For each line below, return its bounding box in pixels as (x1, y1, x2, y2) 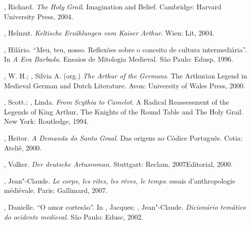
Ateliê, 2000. (4, 142, 42, 152)
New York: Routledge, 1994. (4, 116, 89, 126)
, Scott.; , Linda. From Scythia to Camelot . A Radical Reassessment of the (4, 97, 229, 107)
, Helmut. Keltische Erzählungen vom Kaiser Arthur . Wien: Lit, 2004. (4, 28, 214, 38)
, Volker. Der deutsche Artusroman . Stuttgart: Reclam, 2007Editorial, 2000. (4, 159, 233, 169)
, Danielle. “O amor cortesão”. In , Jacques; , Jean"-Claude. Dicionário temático (4, 201, 246, 212)
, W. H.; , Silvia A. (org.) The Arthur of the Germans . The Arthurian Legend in (4, 70, 247, 80)
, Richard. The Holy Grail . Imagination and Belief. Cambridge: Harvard (4, 1, 221, 11)
